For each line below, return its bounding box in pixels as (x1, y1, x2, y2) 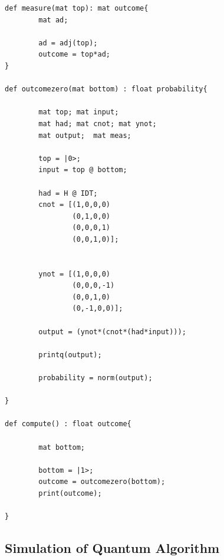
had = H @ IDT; (38, 189, 98, 197)
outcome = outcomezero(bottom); (38, 477, 166, 486)
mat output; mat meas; (38, 131, 131, 140)
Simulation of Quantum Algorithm (5, 539, 220, 557)
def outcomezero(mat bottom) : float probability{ (5, 85, 207, 94)
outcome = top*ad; (38, 50, 110, 59)
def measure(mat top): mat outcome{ (5, 4, 149, 12)
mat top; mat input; (38, 108, 119, 117)
